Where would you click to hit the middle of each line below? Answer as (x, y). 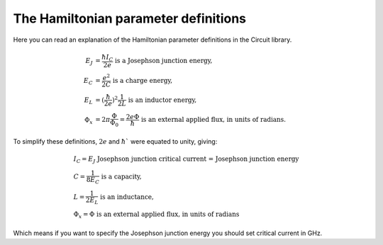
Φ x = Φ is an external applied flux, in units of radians (156, 215)
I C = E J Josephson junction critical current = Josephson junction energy (186, 159)
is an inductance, (127, 197)
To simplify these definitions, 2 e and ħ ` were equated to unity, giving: (115, 141)
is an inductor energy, (162, 100)
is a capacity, (121, 177)
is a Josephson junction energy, (163, 61)
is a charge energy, (143, 81)
